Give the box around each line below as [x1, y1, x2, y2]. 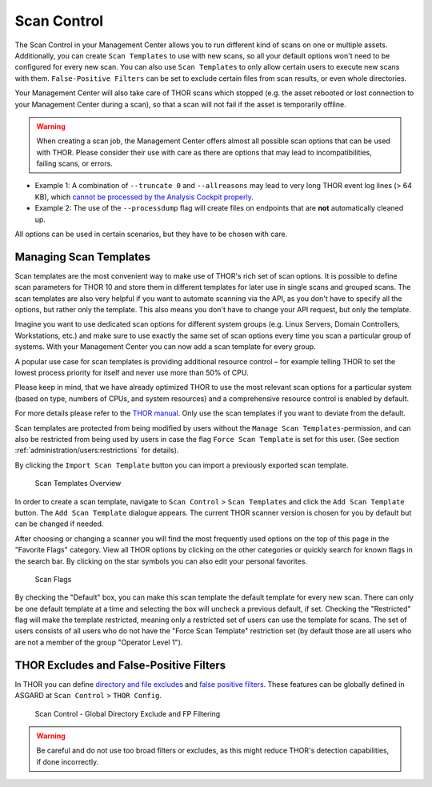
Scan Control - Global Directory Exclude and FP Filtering [34, 709, 221, 718]
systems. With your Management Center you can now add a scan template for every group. [14, 342, 316, 351]
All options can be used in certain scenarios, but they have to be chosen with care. [14, 229, 288, 239]
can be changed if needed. [14, 519, 104, 528]
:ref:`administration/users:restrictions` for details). [14, 445, 179, 456]
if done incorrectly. [36, 757, 99, 766]
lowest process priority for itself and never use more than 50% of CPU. [14, 368, 249, 378]
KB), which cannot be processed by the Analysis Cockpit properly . [34, 192, 254, 202]
